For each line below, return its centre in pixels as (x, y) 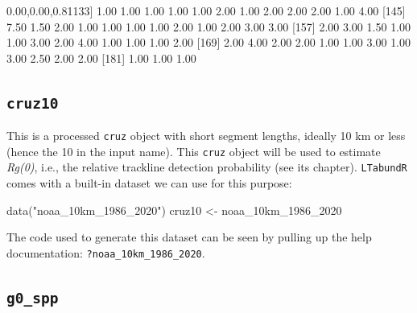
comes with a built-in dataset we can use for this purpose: (149, 183)
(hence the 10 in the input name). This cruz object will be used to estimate (194, 151)
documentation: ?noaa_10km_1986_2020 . (106, 252)
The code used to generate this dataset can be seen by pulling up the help (189, 237)
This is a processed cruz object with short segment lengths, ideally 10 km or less (206, 136)
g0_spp (33, 298)
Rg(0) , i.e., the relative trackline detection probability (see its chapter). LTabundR (207, 167)
